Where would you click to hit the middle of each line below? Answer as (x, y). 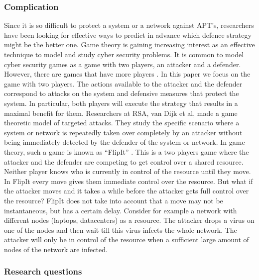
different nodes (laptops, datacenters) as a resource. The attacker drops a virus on (129, 220)
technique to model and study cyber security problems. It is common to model (124, 54)
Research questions (43, 271)
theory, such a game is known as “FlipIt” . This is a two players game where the (127, 151)
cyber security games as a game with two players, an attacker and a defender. (123, 64)
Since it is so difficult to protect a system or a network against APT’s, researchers (129, 25)
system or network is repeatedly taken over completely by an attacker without (123, 132)
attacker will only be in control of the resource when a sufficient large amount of (127, 239)
